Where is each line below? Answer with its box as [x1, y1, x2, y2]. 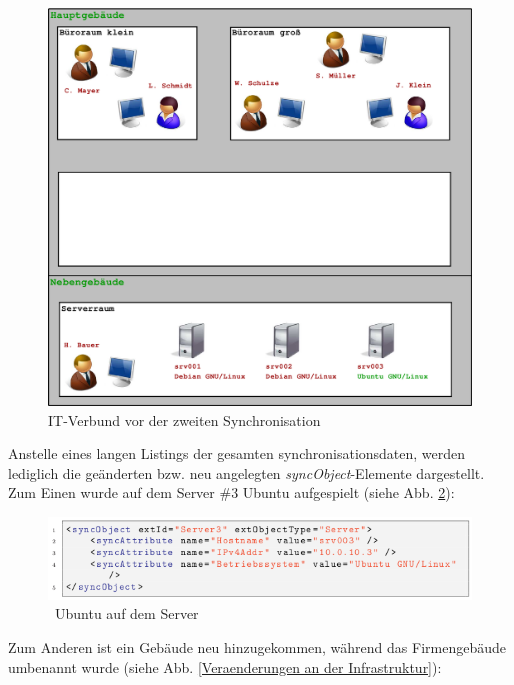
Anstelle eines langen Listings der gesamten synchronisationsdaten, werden [8, 443, 466, 464]
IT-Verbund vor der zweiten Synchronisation [48, 409, 321, 430]
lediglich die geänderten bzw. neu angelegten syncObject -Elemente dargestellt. [8, 462, 485, 483]
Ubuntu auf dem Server [54, 603, 199, 624]
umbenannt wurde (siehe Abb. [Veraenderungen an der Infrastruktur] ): [8, 656, 442, 677]
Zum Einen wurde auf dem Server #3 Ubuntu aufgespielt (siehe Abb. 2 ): [8, 482, 455, 503]
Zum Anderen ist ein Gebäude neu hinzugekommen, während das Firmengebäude [8, 637, 506, 658]
